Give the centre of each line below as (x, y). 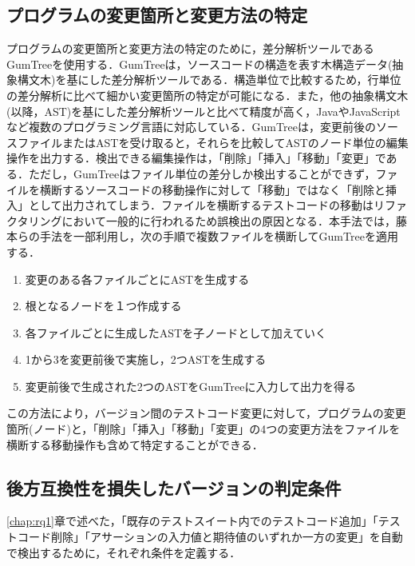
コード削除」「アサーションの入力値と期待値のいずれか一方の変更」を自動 (210, 537)
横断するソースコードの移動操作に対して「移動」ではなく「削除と (212, 189)
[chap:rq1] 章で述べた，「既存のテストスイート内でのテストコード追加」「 (192, 521)
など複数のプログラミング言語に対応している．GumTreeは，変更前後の (191, 127)
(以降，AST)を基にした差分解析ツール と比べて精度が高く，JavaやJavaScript (204, 111)
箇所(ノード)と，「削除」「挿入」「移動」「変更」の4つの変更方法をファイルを (204, 429)
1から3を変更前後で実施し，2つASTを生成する (146, 359)
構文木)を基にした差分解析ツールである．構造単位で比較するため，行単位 (209, 80)
